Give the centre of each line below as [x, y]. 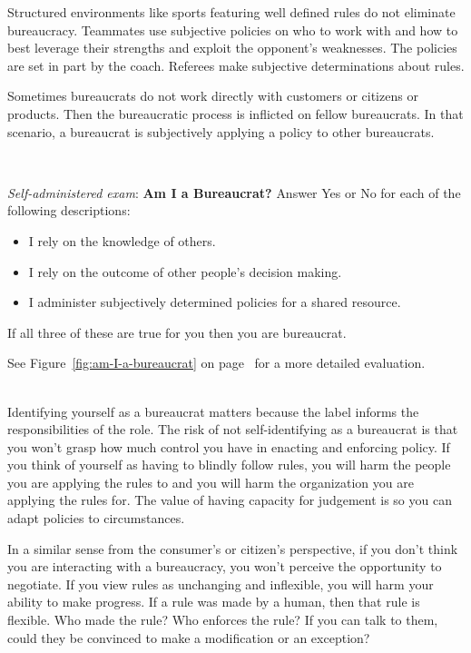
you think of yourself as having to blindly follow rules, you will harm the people [229, 465]
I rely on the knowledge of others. [122, 240]
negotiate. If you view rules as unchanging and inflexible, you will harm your [221, 584]
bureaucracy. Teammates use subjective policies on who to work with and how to [233, 30]
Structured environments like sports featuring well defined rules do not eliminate [231, 12]
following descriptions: [69, 210]
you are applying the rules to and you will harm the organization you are [211, 482]
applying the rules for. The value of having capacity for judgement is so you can [230, 500]
